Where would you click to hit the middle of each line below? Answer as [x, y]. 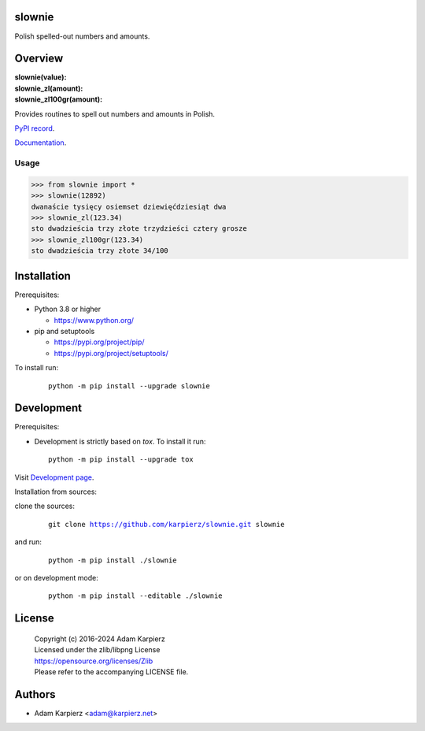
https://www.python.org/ [94, 320]
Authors [35, 694]
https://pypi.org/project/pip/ [99, 342]
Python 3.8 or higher [68, 309]
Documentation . [41, 143]
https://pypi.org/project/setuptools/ [111, 353]
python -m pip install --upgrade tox [121, 460]
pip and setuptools [65, 331]
